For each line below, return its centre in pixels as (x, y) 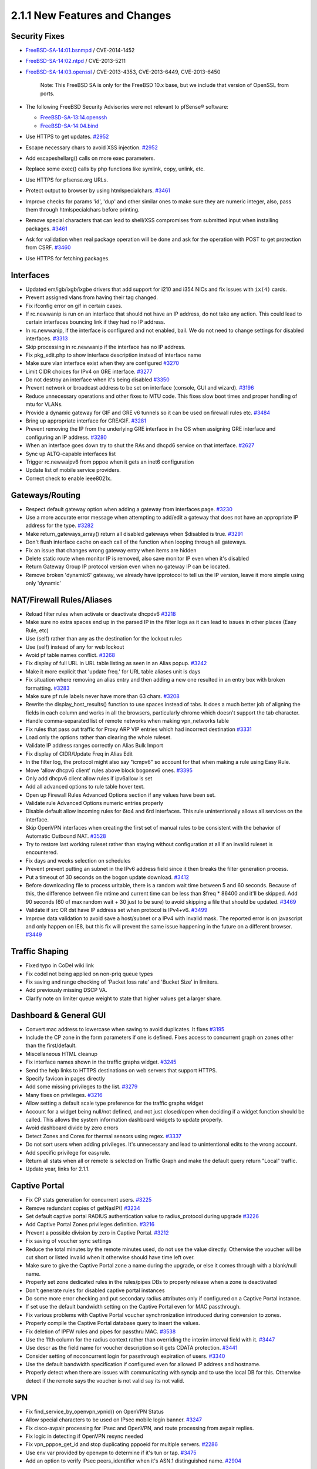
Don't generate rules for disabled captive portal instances (95, 1290)
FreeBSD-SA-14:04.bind (69, 126)
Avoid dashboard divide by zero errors (72, 1128)
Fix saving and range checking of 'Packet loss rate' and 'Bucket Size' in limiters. (122, 982)
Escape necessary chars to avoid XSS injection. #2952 (92, 147)
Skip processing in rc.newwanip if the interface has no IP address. (106, 347)
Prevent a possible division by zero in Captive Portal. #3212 (97, 1232)
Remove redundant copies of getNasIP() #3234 (83, 1208)
